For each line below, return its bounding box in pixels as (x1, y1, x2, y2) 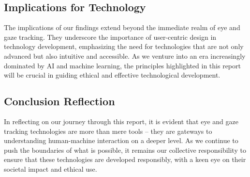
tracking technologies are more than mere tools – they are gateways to (4, 126, 212, 136)
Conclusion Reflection (4, 94, 115, 109)
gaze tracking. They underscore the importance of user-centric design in (4, 32, 217, 42)
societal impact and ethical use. (4, 163, 97, 174)
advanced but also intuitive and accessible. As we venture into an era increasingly (4, 50, 246, 61)
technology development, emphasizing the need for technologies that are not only (4, 41, 244, 51)
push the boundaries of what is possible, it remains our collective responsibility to (4, 145, 246, 155)
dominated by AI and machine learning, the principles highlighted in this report (4, 60, 241, 70)
